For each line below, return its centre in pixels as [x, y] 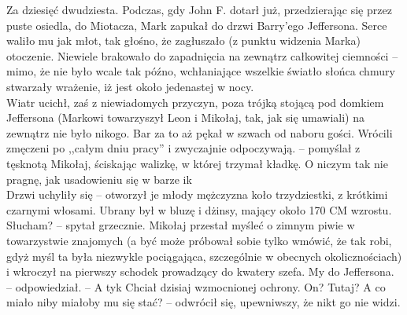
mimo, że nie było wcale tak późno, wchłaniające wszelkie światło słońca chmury [201, 71]
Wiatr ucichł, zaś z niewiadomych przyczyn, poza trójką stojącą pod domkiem [195, 102]
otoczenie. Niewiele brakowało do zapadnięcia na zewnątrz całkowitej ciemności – [202, 55]
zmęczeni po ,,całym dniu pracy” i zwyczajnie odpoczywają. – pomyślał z [183, 148]
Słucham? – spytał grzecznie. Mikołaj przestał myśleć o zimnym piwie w [181, 225]
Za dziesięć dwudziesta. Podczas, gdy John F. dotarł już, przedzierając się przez [199, 9]
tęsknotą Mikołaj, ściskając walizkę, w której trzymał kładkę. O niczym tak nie [197, 163]
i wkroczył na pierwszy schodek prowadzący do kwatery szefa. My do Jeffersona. [200, 271]
